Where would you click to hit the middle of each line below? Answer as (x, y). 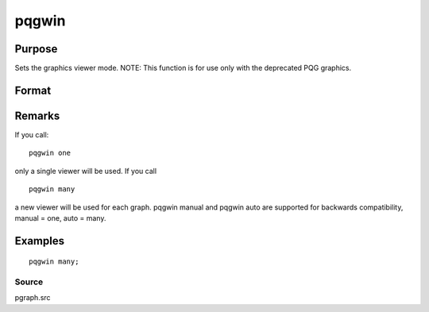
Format (33, 90)
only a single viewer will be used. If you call (86, 171)
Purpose (36, 49)
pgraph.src (33, 298)
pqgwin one (50, 153)
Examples (40, 241)
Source (29, 282)
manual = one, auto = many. (60, 218)
